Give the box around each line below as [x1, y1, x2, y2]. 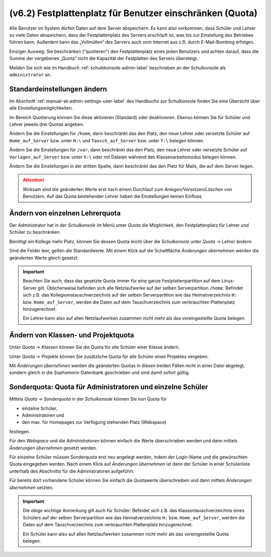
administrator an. [9, 71, 52, 77]
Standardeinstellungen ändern [9, 84, 107, 93]
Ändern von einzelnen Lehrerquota [9, 209, 121, 217]
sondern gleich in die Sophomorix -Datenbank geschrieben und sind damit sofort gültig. [9, 369, 190, 376]
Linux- [221, 278, 235, 284]
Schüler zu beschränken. [9, 229, 61, 235]
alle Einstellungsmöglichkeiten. [9, 105, 73, 111]
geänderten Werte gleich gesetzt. [9, 254, 79, 261]
